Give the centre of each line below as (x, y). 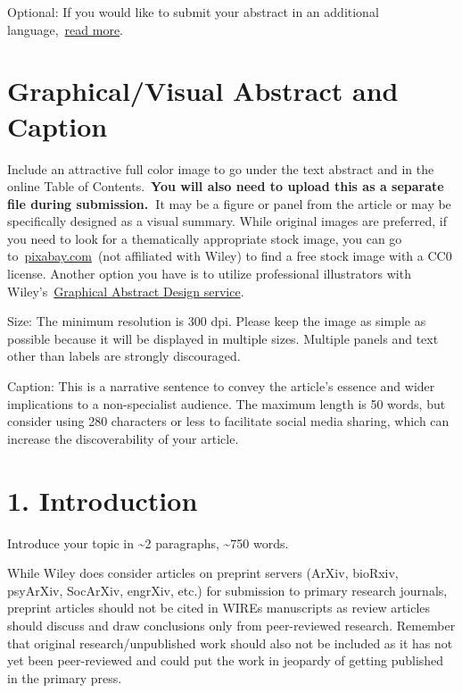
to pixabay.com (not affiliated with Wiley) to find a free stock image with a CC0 (230, 256)
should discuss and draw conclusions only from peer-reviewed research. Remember (231, 625)
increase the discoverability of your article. (123, 438)
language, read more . (66, 29)
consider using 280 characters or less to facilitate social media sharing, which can (228, 421)
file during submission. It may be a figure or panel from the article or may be (229, 203)
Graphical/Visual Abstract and (203, 91)
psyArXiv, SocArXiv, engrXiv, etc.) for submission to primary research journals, (227, 590)
